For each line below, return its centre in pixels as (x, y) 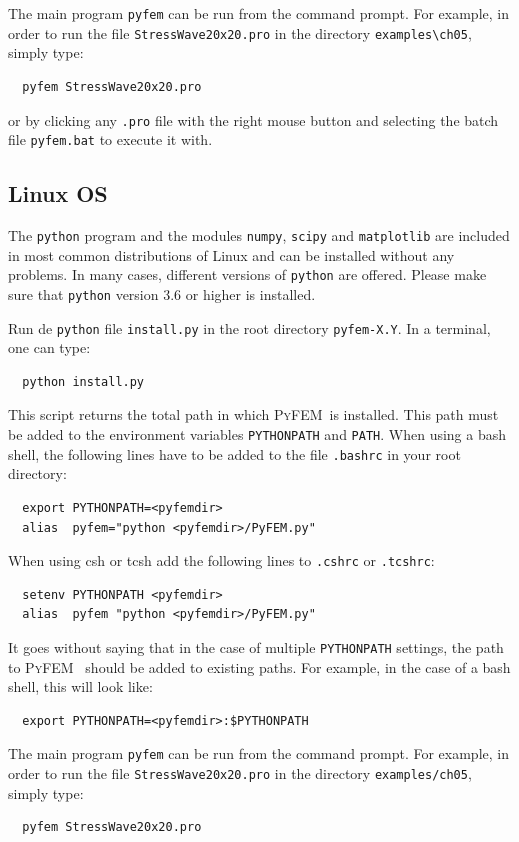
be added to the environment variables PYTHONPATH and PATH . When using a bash (257, 434)
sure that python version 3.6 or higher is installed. (162, 293)
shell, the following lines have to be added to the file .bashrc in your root (234, 453)
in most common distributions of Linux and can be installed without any (231, 254)
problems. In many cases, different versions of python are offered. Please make (247, 274)
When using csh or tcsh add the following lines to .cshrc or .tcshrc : (221, 560)
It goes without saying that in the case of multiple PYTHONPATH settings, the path (256, 646)
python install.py (83, 381)
